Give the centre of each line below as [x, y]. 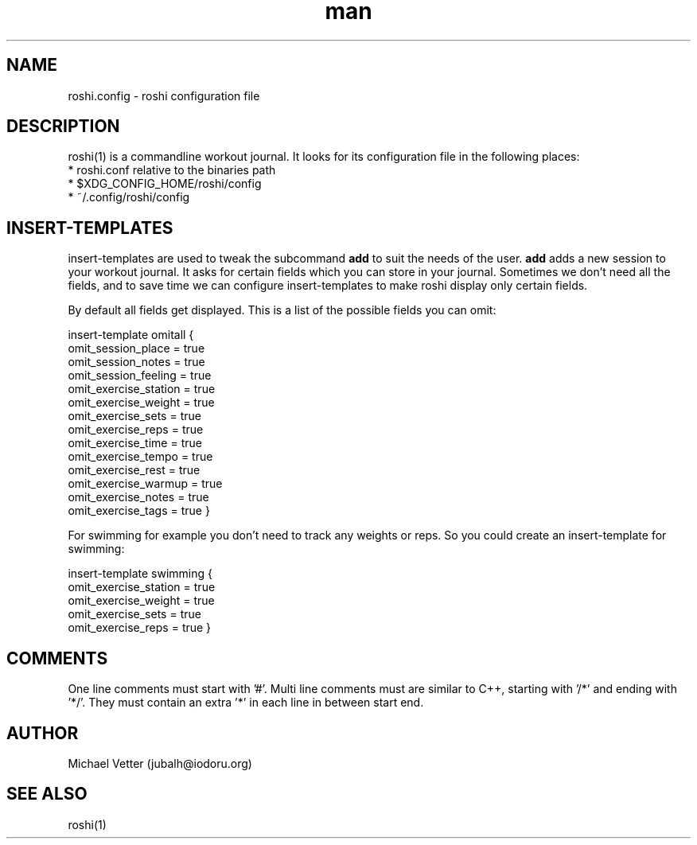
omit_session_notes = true [136, 362]
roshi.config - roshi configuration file [164, 95]
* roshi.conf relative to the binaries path [172, 170]
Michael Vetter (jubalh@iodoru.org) [160, 763]
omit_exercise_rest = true [134, 470]
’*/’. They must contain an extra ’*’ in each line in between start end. [246, 703]
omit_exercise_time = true [135, 443]
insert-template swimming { [140, 574]
